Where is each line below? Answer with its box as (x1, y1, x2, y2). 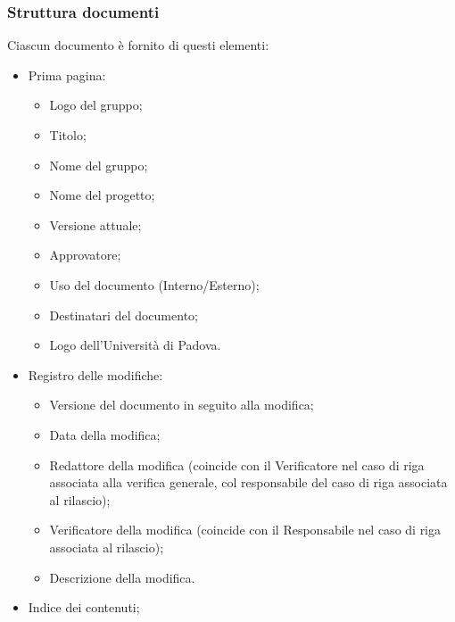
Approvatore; (49, 245, 121, 264)
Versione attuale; (49, 215, 142, 234)
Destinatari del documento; (49, 305, 198, 324)
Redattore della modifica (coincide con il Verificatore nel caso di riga (49, 455, 425, 474)
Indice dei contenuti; (28, 598, 140, 617)
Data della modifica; (49, 425, 161, 444)
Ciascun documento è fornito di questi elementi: (7, 36, 269, 54)
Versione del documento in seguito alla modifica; (49, 395, 314, 414)
